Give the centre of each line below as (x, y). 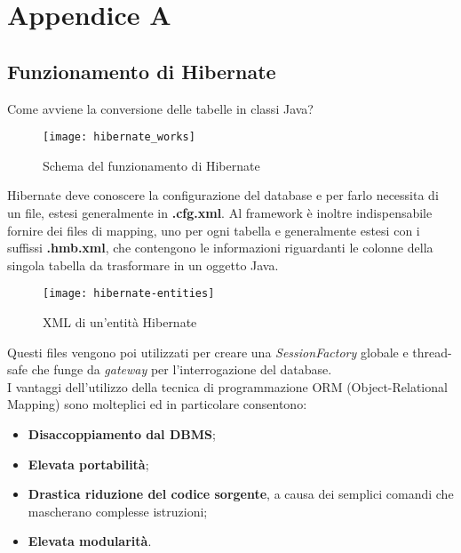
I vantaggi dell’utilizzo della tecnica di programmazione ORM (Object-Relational (227, 386)
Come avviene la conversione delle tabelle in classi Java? (160, 108)
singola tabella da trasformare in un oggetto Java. (143, 264)
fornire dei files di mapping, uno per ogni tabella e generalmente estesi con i (214, 230)
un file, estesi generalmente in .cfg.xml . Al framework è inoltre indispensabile (220, 213)
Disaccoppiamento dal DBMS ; (122, 434)
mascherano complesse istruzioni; (118, 511)
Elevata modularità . (90, 541)
